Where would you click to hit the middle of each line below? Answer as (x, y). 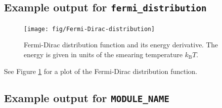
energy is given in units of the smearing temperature (103, 54)
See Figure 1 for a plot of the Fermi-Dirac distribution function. (101, 71)
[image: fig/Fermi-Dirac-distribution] (89, 29)
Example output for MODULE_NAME (87, 97)
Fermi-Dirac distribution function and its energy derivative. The (121, 45)
